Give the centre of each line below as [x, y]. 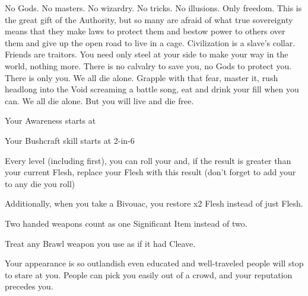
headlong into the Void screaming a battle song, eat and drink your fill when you [152, 89]
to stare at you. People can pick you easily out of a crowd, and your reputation [149, 274]
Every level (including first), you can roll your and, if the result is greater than [148, 160]
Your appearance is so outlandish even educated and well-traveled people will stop [154, 263]
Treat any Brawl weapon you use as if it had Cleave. [100, 243]
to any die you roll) [40, 183]
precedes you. [29, 286]
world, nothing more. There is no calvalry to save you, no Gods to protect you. [148, 65]
